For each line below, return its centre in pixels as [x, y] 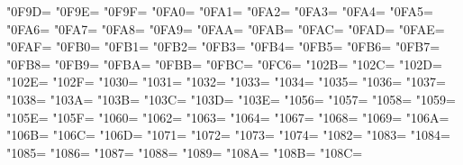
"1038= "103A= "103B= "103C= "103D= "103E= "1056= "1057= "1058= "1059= [231, 99]
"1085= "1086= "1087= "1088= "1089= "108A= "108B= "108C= [185, 152]
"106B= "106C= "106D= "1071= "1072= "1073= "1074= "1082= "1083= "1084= [228, 135]
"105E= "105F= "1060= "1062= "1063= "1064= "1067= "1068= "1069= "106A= [228, 117]
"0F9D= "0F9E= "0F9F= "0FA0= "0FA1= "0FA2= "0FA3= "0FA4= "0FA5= [220, 11]
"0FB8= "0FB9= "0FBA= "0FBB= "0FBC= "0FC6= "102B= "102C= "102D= [224, 64]
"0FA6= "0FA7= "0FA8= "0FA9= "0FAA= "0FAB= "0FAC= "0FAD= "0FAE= [226, 28]
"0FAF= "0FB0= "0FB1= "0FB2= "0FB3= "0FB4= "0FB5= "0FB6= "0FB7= [223, 46]
